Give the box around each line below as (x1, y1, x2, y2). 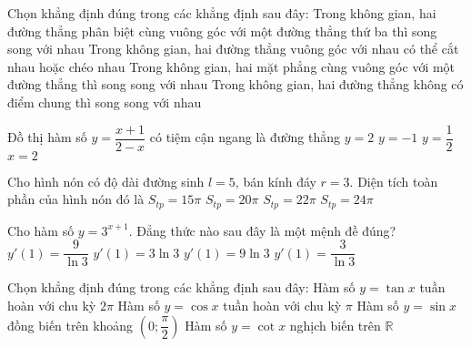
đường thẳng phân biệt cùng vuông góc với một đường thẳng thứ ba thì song (7, 21, 437, 40)
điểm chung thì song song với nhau (7, 92, 202, 111)
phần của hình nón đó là (7, 189, 145, 209)
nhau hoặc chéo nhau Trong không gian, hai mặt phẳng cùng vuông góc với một (7, 56, 456, 76)
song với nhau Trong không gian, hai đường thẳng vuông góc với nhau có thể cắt (7, 39, 459, 58)
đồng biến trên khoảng (7, 315, 134, 334)
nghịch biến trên (289, 315, 381, 334)
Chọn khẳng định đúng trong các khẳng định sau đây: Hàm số (7, 278, 356, 297)
